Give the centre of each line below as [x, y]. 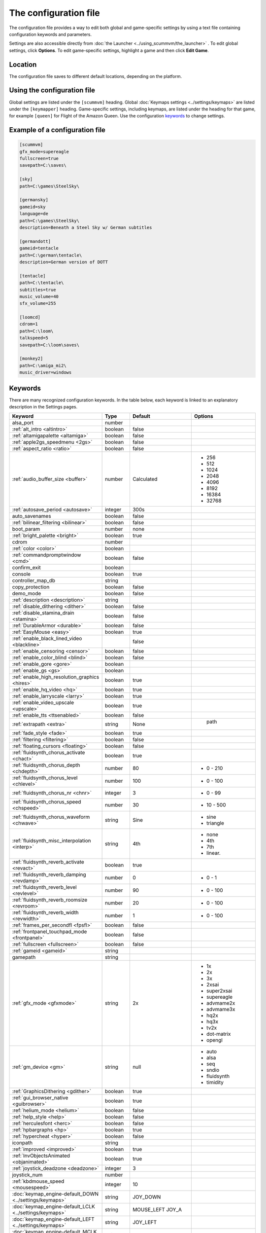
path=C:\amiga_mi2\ [43, 365]
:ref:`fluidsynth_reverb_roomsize [50, 900]
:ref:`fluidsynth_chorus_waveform [51, 817]
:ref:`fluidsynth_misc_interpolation [51, 841]
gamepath [24, 957]
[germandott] [35, 241]
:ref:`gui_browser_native [40, 1098]
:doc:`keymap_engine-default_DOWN [55, 1194]
